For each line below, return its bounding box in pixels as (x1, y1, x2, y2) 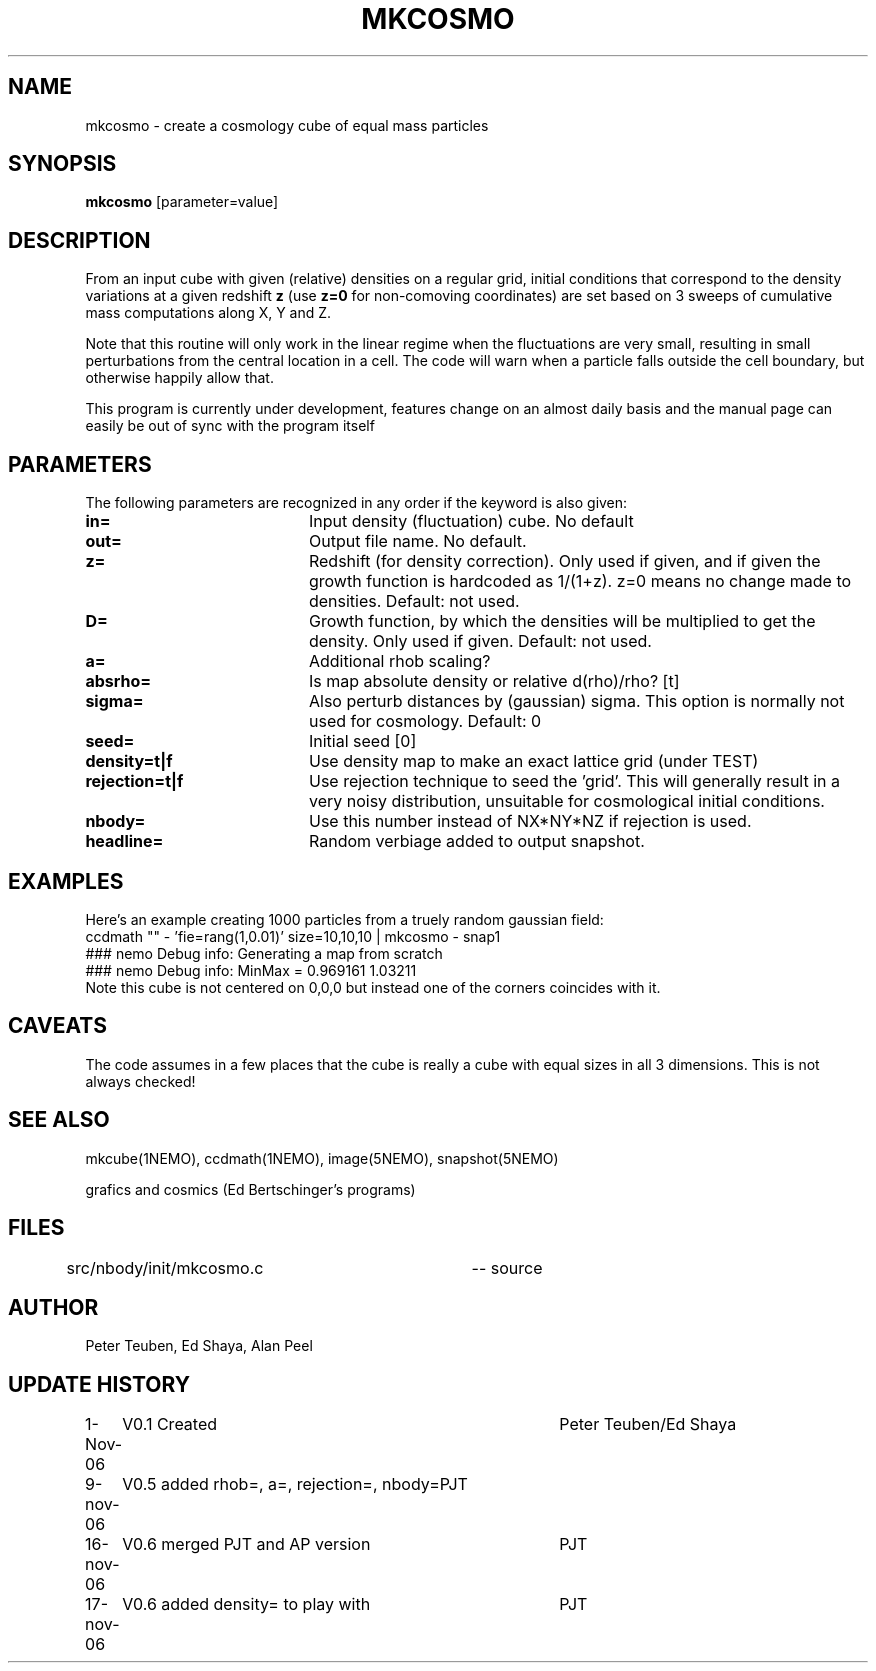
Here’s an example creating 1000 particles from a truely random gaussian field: (85, 910, 604, 928)
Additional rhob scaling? (308, 651, 491, 672)
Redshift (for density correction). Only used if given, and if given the (308, 551, 821, 572)
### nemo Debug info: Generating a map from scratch (85, 944, 443, 962)
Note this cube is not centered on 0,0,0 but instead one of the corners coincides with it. (85, 978, 661, 996)
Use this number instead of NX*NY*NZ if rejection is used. (308, 811, 752, 832)
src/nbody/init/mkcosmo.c (66, 1257, 264, 1278)
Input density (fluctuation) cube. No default (308, 511, 634, 532)
